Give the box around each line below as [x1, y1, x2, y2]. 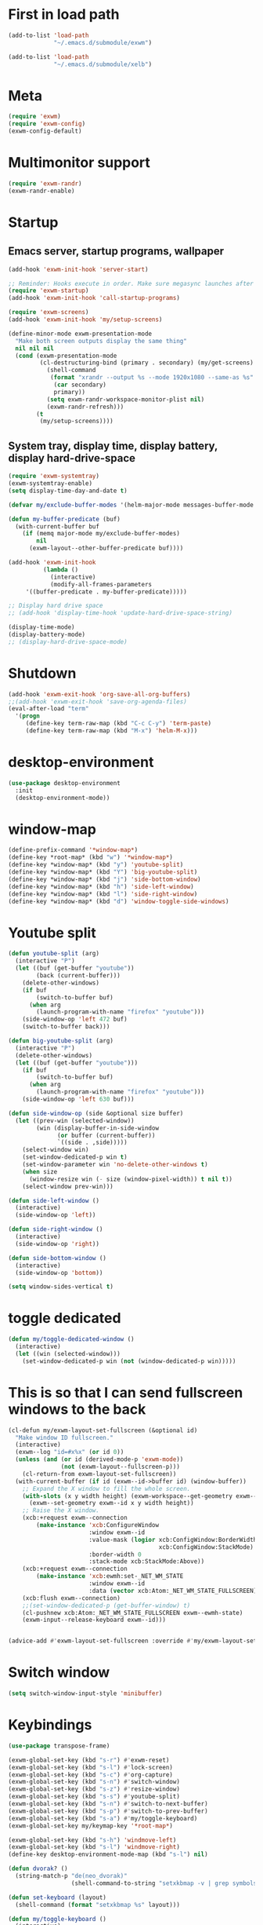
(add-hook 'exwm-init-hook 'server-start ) [8, 265, 149, 273]
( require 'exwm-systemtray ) [8, 473, 100, 480]
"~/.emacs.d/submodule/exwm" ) [53, 38, 153, 46]
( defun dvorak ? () [8, 1865, 68, 1873]
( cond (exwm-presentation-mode [15, 352, 117, 360]
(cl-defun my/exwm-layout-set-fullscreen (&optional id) [8, 1426, 198, 1434]
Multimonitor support [8, 154, 151, 172]
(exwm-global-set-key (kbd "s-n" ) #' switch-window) [8, 1778, 180, 1786]
